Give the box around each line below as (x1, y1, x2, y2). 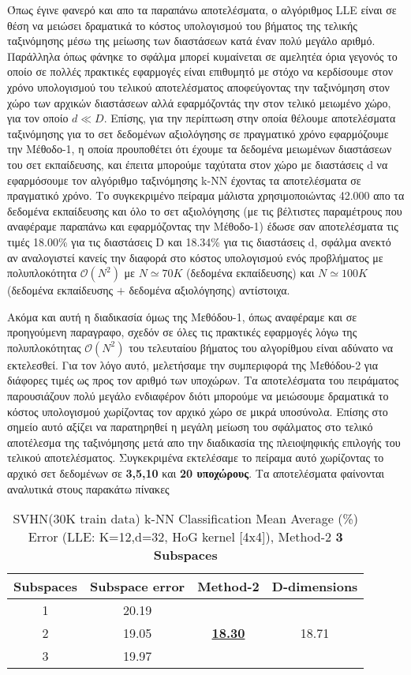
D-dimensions (271, 577, 358, 596)
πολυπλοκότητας (7, 339, 81, 355)
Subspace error (89, 577, 185, 596)
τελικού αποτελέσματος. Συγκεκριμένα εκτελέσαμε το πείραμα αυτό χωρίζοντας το (7, 449, 384, 466)
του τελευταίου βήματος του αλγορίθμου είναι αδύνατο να (129, 339, 394, 355)
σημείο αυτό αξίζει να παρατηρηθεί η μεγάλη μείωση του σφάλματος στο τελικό (7, 418, 373, 435)
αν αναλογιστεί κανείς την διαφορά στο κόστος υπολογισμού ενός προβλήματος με (7, 249, 383, 265)
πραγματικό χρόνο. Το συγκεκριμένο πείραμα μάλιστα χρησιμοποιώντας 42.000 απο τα (7, 187, 405, 204)
